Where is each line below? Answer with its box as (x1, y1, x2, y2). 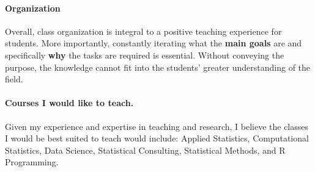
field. (5, 73, 23, 85)
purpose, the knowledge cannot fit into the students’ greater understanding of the (5, 60, 311, 73)
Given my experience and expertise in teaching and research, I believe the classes (5, 120, 309, 132)
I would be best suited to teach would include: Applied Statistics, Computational (5, 132, 309, 145)
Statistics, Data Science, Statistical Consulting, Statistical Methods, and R (5, 143, 286, 156)
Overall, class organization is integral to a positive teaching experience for (5, 24, 282, 37)
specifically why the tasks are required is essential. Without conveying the (5, 48, 284, 61)
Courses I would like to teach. (5, 96, 134, 109)
